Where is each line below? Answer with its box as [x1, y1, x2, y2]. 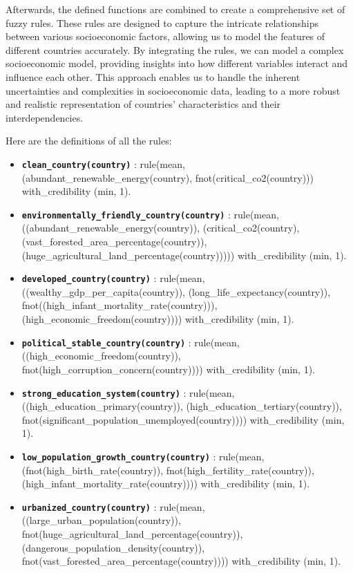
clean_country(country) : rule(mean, [21, 156, 185, 171]
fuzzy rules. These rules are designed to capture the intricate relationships [6, 15, 318, 30]
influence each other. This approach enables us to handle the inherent [6, 69, 300, 84]
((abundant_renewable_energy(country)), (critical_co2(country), [21, 220, 300, 235]
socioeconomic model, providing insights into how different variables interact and [6, 56, 348, 71]
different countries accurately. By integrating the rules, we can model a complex [6, 42, 344, 57]
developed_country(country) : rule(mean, [21, 271, 205, 285]
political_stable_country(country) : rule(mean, [21, 335, 240, 349]
